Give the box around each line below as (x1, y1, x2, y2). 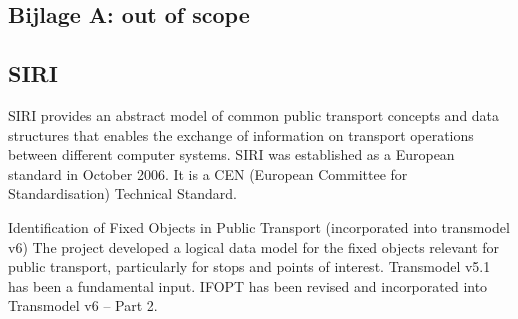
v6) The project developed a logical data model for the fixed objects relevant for (8, 236, 500, 257)
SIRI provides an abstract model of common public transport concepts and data (8, 104, 500, 125)
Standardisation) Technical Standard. (8, 183, 237, 204)
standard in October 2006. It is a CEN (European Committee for (8, 163, 408, 184)
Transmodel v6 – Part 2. (8, 295, 158, 316)
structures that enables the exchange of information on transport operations (8, 124, 474, 145)
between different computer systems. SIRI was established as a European (8, 144, 455, 165)
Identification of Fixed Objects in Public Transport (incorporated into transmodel (8, 216, 510, 237)
